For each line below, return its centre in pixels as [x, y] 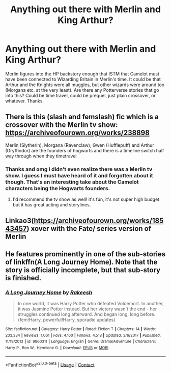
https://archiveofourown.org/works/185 [99, 221]
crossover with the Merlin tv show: [62, 125]
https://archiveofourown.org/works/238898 [78, 133]
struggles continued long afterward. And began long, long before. [87, 314]
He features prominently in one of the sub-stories [85, 254]
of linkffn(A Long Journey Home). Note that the [81, 262]
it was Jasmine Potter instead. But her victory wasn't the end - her [87, 309]
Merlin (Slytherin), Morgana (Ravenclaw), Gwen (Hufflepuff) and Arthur [80, 145]
